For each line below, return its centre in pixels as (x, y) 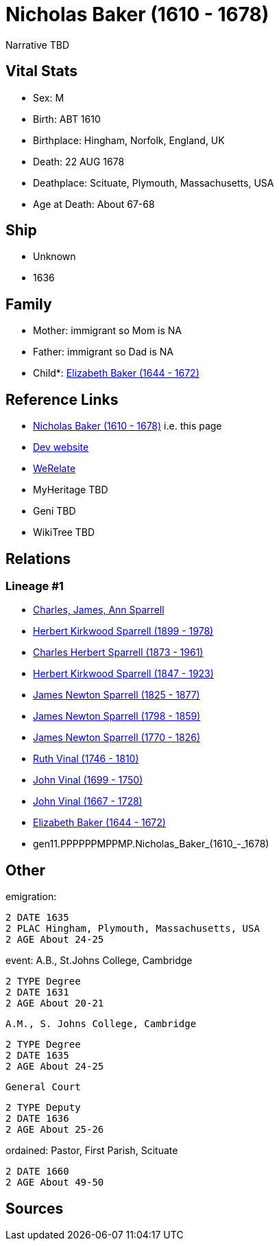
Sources (35, 1208)
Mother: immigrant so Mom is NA (108, 331)
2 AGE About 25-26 (55, 1130)
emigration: (31, 897)
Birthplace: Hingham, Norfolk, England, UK (129, 140)
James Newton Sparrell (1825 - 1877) (117, 695)
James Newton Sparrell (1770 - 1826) (117, 738)
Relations (38, 559)
